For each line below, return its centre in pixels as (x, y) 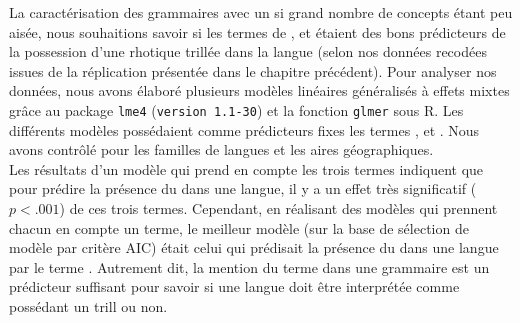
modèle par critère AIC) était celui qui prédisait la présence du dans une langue (254, 247)
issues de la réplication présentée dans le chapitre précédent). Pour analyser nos (253, 70)
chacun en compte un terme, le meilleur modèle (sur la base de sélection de (239, 227)
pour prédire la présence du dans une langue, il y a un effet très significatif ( (243, 188)
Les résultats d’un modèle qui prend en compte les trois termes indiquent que (246, 168)
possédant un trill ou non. (88, 305)
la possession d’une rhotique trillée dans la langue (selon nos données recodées (248, 51)
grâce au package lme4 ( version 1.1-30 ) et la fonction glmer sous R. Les (236, 109)
